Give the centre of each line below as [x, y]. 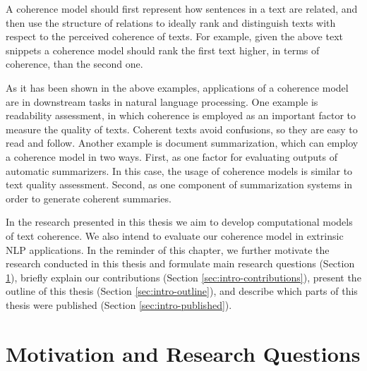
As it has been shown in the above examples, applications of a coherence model [177, 87]
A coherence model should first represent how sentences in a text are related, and [182, 8]
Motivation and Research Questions [183, 353]
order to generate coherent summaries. [89, 198]
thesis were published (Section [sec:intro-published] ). [119, 304]
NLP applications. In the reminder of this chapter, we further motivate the [168, 249]
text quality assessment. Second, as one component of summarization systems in [179, 184]
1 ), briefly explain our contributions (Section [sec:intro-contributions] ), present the [183, 277]
